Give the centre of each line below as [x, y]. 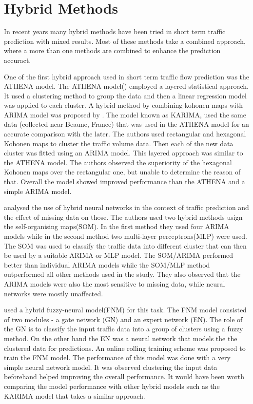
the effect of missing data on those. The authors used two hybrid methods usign [123, 217]
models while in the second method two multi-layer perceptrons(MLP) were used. [126, 236]
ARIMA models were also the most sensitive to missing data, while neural [115, 283]
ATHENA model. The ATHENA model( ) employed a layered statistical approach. [126, 86]
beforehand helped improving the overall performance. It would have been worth [124, 376]
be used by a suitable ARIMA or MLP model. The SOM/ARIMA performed [119, 255]
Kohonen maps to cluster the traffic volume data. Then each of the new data [119, 143]
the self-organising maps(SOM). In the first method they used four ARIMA [117, 226]
